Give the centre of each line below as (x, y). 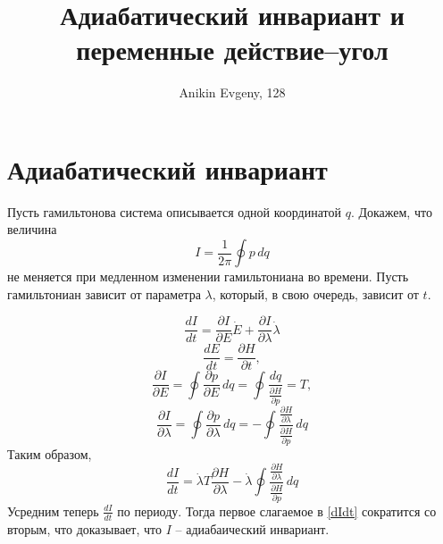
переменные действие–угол (232, 50)
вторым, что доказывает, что (85, 528)
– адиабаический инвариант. (252, 528)
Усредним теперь (53, 511)
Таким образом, (50, 453)
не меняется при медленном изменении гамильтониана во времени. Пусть (208, 276)
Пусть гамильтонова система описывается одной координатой (174, 211)
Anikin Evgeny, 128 (232, 92)
